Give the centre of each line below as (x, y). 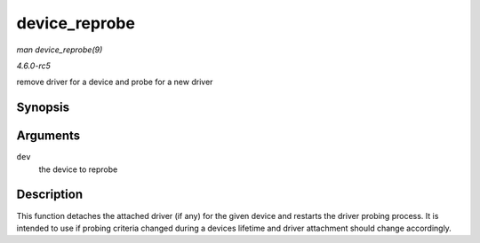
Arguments (48, 136)
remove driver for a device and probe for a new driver (115, 82)
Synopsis (43, 108)
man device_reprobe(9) (60, 50)
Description (50, 195)
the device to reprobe (78, 169)
